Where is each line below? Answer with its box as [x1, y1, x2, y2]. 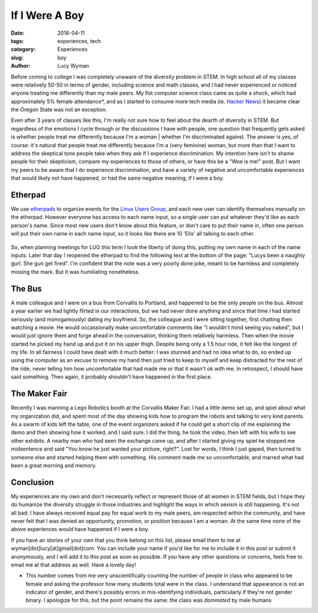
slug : [11, 54, 24, 61]
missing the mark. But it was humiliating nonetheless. [11, 268, 140, 275]
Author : [11, 62, 31, 69]
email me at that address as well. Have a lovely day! [11, 561, 137, 568]
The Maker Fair [11, 389, 68, 399]
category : [11, 46, 36, 53]
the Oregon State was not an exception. [11, 106, 107, 113]
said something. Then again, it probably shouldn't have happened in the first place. [11, 373, 213, 380]
